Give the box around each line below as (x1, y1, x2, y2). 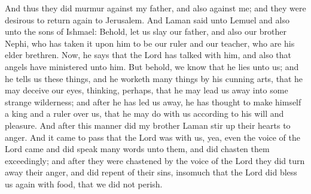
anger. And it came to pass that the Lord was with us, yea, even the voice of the (5, 131, 301, 143)
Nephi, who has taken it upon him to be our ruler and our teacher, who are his (5, 37, 295, 49)
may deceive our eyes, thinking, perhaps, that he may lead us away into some (5, 84, 288, 96)
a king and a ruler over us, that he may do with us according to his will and (5, 107, 284, 120)
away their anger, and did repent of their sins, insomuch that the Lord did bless (5, 166, 297, 178)
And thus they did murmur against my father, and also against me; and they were (5, 2, 306, 14)
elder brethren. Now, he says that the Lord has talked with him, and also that (5, 48, 291, 61)
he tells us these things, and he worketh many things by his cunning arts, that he (5, 72, 303, 84)
